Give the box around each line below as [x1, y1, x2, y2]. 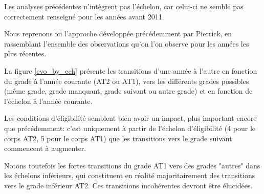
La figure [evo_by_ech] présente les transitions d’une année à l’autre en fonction [4, 65, 257, 76]
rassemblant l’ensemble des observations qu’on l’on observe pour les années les [4, 38, 249, 49]
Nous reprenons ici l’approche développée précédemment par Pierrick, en [4, 28, 232, 39]
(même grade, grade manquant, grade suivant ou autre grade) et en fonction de [4, 85, 253, 96]
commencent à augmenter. [4, 143, 86, 154]
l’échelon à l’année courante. [4, 95, 93, 106]
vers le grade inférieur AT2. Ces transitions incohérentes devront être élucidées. [4, 180, 253, 190]
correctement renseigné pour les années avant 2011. [4, 11, 164, 21]
